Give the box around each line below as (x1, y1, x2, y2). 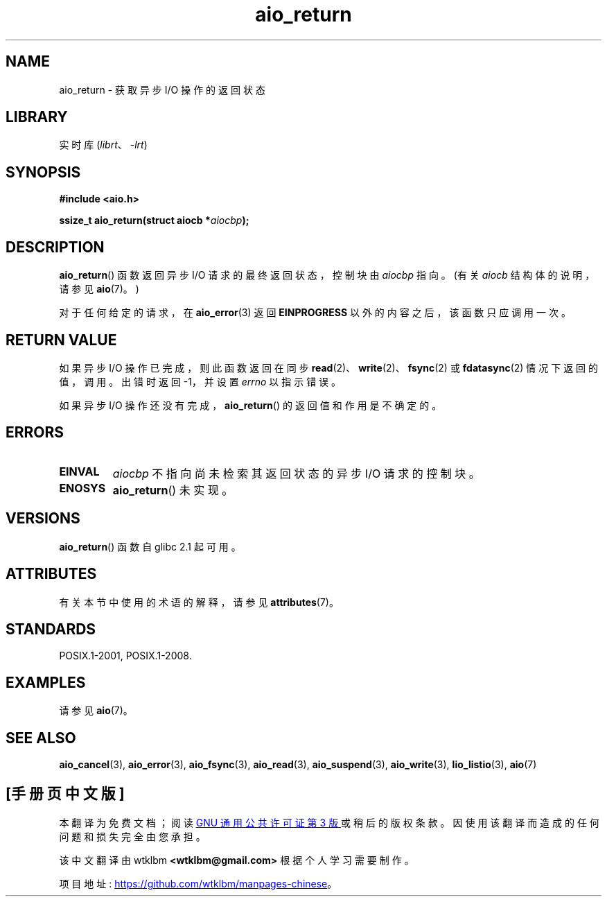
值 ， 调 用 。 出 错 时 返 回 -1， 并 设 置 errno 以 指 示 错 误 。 (59, 375, 342, 388)
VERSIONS (6, 510, 80, 528)
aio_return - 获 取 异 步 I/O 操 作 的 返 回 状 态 (59, 83, 265, 96)
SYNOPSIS (6, 163, 81, 181)
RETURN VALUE (6, 331, 117, 349)
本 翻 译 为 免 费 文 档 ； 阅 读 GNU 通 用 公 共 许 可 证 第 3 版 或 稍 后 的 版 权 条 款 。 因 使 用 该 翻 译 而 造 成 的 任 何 (59, 816, 599, 829)
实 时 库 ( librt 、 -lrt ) (59, 139, 148, 151)
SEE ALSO (6, 729, 76, 747)
